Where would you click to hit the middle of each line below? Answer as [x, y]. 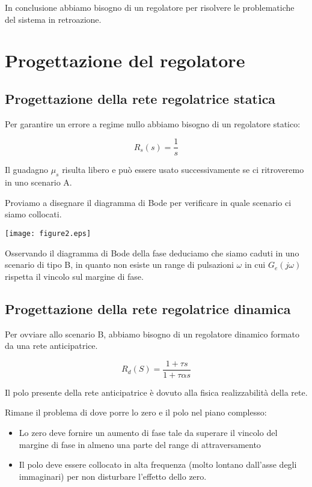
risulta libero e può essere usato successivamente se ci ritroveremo [183, 170]
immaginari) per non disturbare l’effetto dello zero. [113, 476]
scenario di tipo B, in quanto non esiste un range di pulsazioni [119, 265]
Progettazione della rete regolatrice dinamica [148, 308]
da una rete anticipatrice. [51, 346]
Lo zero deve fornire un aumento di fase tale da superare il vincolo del [148, 433]
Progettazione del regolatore [125, 60]
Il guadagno [26, 170]
